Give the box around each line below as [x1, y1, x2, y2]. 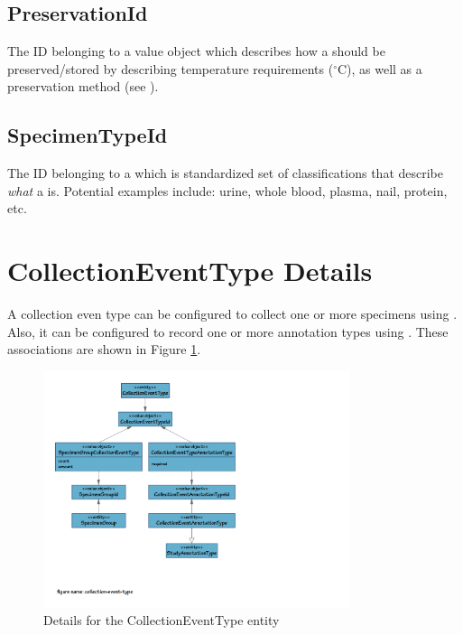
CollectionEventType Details [7, 252, 373, 289]
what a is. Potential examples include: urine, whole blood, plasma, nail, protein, [7, 181, 448, 200]
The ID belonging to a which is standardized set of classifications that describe [7, 163, 444, 182]
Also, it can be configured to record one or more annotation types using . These [7, 322, 449, 341]
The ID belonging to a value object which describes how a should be [7, 42, 385, 61]
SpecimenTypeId [7, 121, 168, 149]
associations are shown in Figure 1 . [7, 340, 201, 359]
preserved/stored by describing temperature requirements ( [7, 59, 334, 78]
